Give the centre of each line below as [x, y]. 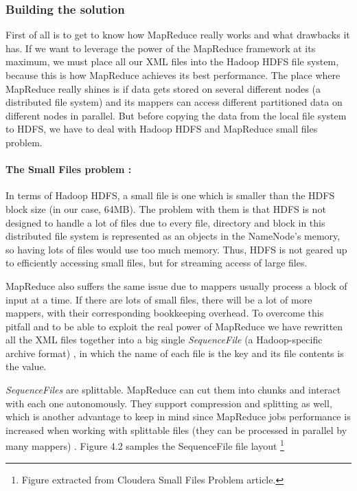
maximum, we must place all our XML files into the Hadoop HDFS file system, [172, 61]
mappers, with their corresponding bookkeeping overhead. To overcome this [165, 313]
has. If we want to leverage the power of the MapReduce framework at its [161, 48]
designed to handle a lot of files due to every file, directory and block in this [165, 222]
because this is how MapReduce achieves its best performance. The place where [173, 75]
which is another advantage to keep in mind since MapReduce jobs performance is [178, 416]
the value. [26, 366]
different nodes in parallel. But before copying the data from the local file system [176, 115]
